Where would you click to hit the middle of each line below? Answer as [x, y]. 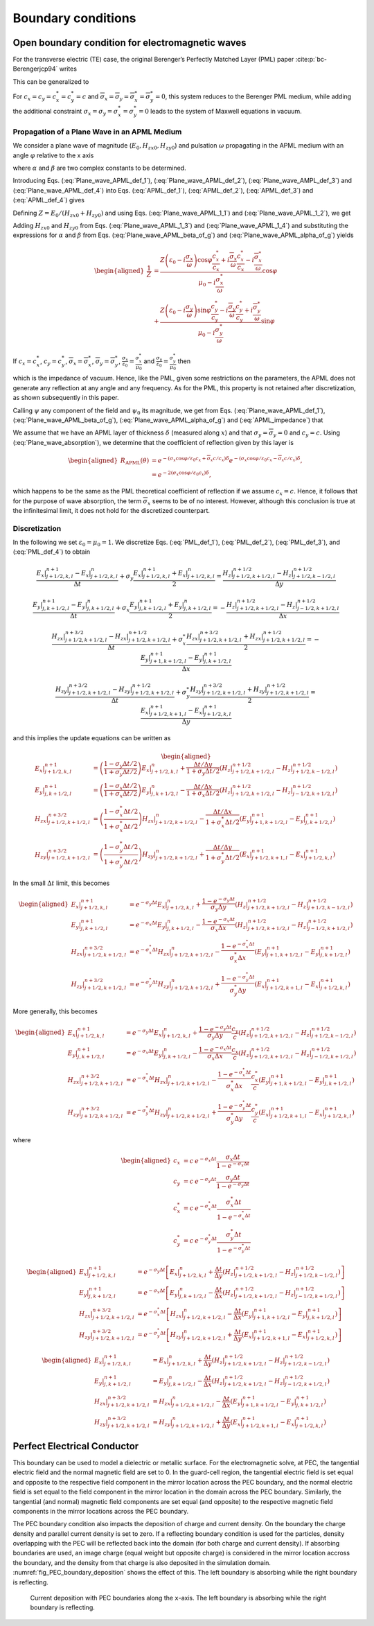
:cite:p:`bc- [311, 60]
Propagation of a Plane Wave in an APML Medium [97, 132]
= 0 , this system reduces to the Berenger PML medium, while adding [253, 96]
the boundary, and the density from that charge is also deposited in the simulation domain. [142, 1562]
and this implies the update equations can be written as [92, 738]
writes [68, 69]
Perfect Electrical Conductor [76, 1446]
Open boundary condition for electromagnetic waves [130, 43]
